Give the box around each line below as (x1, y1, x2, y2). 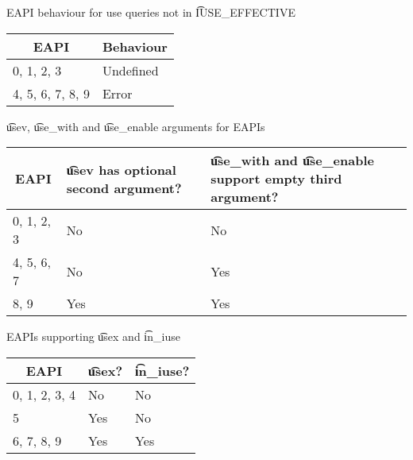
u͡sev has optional (66, 160, 176, 179)
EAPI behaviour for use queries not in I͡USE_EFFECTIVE (6, 4, 295, 20)
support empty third (210, 169, 342, 188)
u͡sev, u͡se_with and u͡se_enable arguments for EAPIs (6, 118, 265, 134)
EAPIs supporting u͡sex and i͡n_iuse (6, 328, 180, 345)
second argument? (66, 178, 182, 197)
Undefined (102, 60, 159, 79)
